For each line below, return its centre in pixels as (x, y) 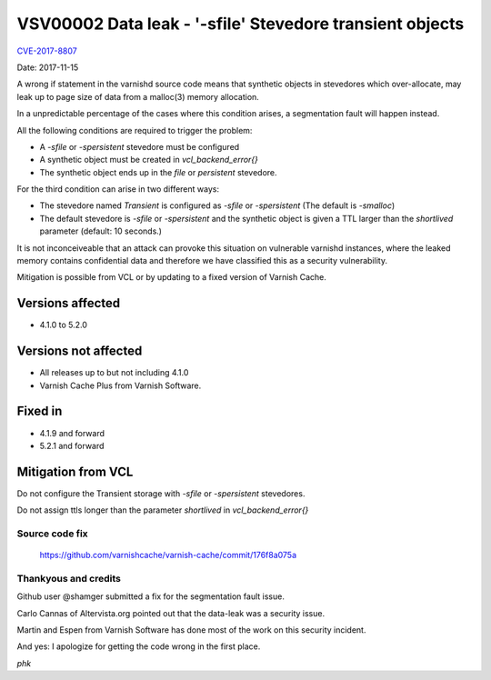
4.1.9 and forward (72, 433)
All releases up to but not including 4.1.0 (114, 373)
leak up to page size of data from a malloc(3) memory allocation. (138, 96)
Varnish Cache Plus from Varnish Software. (120, 385)
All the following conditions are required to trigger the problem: (135, 130)
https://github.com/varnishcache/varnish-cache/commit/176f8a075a (168, 555)
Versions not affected (80, 351)
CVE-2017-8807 (47, 51)
